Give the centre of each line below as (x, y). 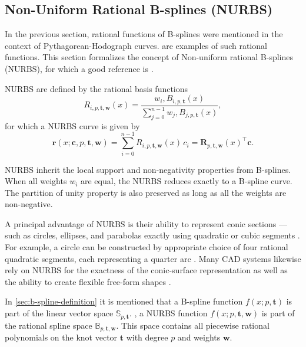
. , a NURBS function (168, 313)
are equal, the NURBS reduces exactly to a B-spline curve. (186, 181)
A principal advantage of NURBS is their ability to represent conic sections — (146, 223)
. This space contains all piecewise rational (193, 325)
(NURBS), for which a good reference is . (79, 68)
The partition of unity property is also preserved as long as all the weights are (146, 192)
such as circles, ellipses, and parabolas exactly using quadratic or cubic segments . (152, 235)
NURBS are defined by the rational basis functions (97, 88)
